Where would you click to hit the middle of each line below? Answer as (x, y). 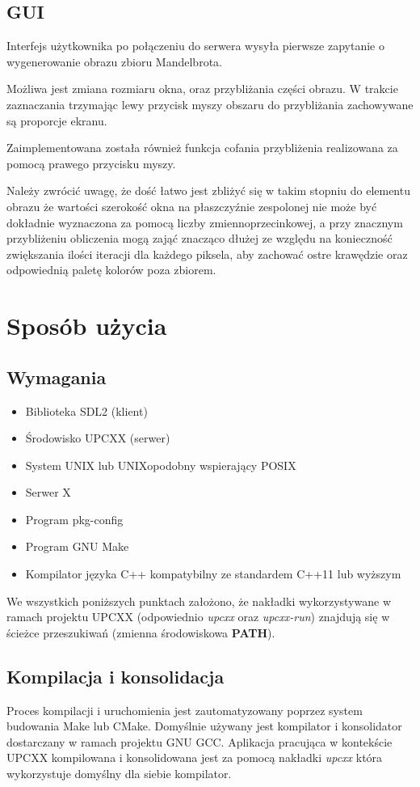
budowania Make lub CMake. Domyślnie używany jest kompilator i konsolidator (204, 726)
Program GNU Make (77, 546)
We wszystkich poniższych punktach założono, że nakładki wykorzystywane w (199, 601)
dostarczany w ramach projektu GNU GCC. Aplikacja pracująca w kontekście (199, 741)
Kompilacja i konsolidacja (115, 676)
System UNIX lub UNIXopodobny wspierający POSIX (161, 465)
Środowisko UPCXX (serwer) (98, 438)
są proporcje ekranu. (57, 120)
